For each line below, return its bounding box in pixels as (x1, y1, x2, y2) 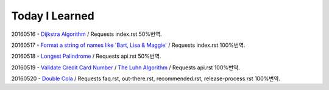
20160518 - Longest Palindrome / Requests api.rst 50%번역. (11, 52, 161, 60)
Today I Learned (11, 9, 94, 22)
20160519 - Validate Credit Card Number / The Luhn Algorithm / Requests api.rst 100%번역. (11, 64, 240, 71)
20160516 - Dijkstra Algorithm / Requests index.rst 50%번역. (11, 30, 162, 38)
